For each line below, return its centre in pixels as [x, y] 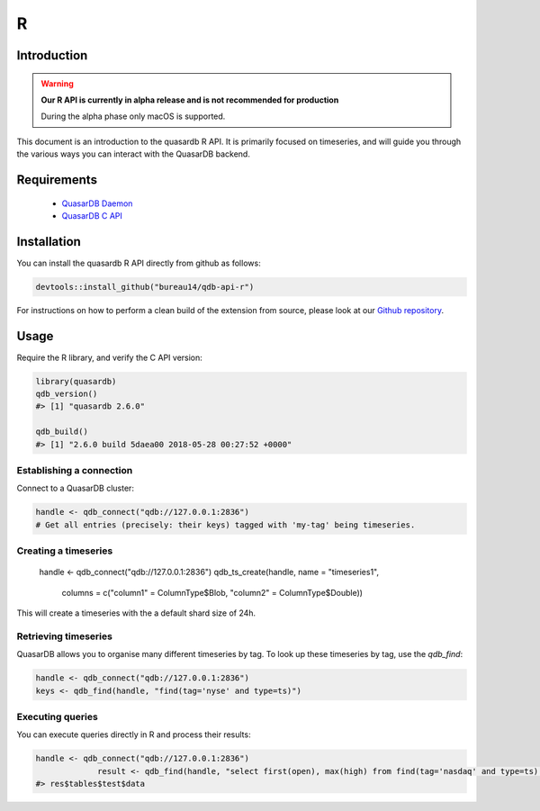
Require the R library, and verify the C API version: [109, 357]
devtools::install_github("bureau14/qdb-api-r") [145, 287]
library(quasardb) [76, 381]
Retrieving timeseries [64, 636]
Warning [57, 83]
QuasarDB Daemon [97, 203]
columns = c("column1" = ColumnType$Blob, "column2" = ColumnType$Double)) [212, 592]
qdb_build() [62, 432]
